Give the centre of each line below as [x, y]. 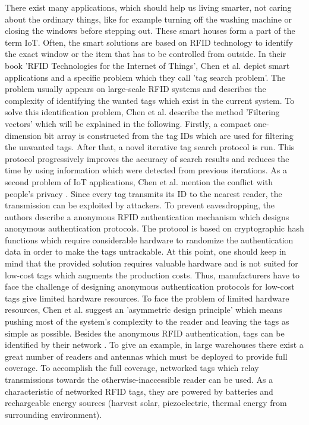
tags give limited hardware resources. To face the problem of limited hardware [147, 298]
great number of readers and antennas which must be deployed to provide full [146, 356]
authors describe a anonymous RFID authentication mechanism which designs [147, 216]
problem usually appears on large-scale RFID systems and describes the [135, 89]
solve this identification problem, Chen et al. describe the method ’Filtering [142, 112]
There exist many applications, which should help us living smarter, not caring [148, 7]
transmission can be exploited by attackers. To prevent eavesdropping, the [140, 205]
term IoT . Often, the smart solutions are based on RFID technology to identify [149, 42]
